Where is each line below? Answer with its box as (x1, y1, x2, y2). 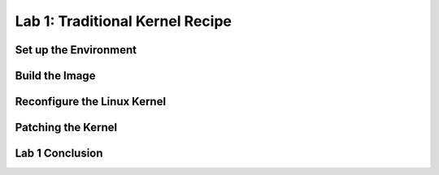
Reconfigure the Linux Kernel (15, 95, 167, 109)
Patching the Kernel (15, 121, 118, 134)
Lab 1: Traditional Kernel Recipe (15, 12, 232, 30)
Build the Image (15, 69, 96, 83)
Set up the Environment (15, 43, 137, 57)
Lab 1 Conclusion (15, 147, 103, 160)
